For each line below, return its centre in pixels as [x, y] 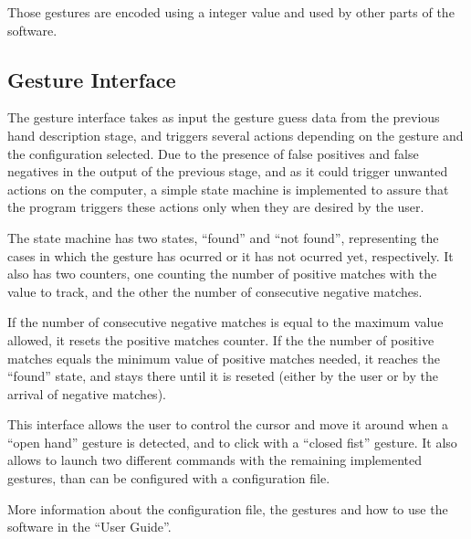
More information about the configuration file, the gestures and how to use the [228, 508]
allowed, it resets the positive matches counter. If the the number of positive [221, 339]
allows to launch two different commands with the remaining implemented [215, 460]
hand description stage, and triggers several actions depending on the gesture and [235, 135]
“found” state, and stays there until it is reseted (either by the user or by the [223, 376]
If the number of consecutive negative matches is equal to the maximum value [225, 322]
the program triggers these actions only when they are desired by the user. [216, 207]
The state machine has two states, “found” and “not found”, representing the [223, 237]
